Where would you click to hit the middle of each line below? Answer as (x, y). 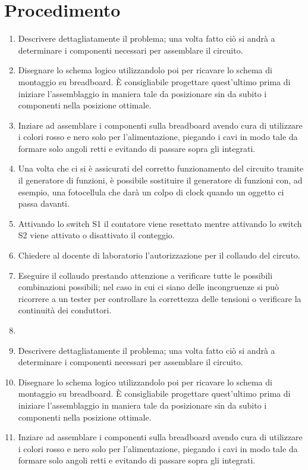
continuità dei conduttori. (65, 310)
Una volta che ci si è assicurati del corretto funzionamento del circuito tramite (161, 168)
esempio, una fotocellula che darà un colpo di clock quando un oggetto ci (151, 192)
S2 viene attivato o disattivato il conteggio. (96, 235)
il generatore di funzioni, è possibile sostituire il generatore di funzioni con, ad (160, 180)
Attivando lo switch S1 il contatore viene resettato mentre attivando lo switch (160, 223)
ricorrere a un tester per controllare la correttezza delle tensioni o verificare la (160, 298)
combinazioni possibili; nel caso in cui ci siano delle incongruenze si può (149, 287)
